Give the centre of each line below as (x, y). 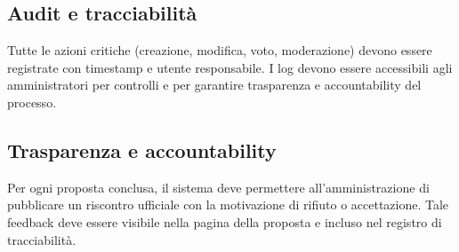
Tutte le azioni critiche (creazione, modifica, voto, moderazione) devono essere (220, 50)
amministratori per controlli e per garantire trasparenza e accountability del (214, 85)
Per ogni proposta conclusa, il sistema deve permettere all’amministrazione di (218, 187)
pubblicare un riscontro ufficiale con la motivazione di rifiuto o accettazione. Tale (228, 205)
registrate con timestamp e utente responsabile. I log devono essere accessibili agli (230, 67)
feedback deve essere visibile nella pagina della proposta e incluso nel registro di (225, 221)
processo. (32, 102)
